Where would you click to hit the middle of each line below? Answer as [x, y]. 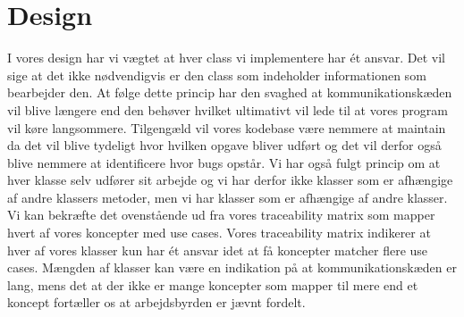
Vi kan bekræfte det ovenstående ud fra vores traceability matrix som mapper [221, 215]
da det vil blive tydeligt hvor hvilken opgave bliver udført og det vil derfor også [224, 145]
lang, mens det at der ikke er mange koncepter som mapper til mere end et [213, 284]
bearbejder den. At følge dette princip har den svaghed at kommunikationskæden [230, 92]
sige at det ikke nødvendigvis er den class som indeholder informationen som [217, 75]
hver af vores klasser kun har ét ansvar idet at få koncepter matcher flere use [218, 250]
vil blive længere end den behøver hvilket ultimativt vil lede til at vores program [228, 109]
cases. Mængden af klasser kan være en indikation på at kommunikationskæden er [232, 267]
